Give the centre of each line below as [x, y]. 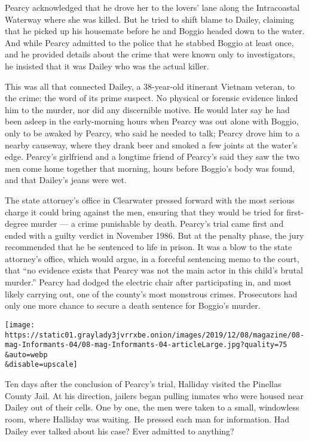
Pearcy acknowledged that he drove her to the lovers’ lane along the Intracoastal [152, 7]
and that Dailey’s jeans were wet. [66, 180]
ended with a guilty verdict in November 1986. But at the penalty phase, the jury [154, 235]
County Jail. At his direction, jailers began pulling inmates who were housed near [154, 395]
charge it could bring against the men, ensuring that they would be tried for [144, 212]
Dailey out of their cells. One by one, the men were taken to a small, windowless [152, 407]
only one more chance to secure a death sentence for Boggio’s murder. [133, 305]
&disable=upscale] [41, 365]
